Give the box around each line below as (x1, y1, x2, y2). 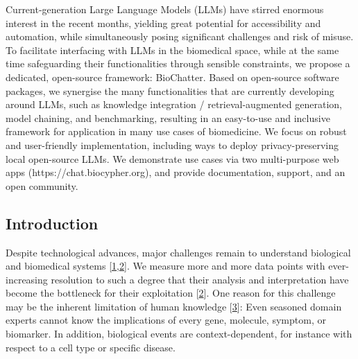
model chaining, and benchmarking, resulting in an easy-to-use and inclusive (6, 110, 330, 125)
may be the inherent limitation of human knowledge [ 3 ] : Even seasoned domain (6, 299, 342, 313)
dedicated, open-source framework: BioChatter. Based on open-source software (6, 69, 339, 84)
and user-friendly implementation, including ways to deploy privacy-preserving (6, 137, 339, 152)
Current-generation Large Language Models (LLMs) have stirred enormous (6, 2, 324, 16)
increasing (6, 272, 48, 286)
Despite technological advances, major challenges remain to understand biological (6, 245, 351, 259)
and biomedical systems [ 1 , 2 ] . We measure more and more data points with (6, 259, 325, 273)
